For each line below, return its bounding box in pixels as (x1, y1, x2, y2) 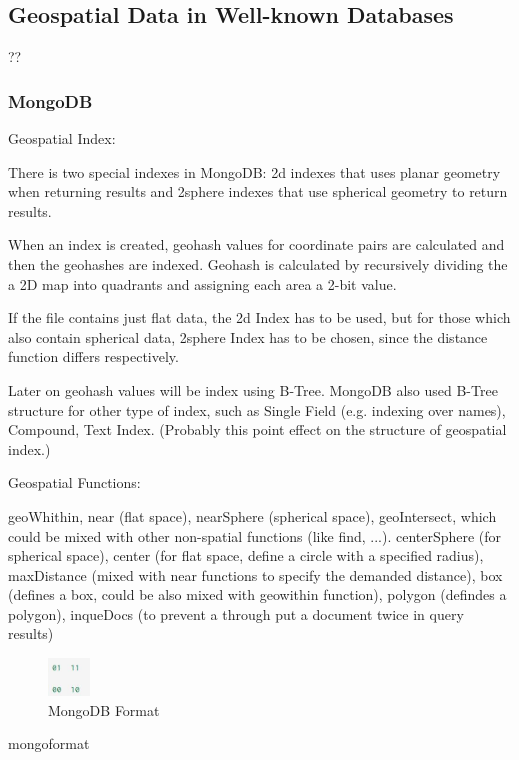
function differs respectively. (8, 346, 179, 367)
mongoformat (8, 733, 90, 754)
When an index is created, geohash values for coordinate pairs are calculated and (8, 234, 505, 255)
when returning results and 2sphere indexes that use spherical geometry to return (8, 181, 508, 202)
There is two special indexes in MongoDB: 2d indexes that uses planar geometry (8, 161, 501, 182)
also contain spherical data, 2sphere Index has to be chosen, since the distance (8, 326, 488, 347)
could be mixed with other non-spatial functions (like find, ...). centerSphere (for (8, 525, 502, 546)
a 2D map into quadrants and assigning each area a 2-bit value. (8, 273, 397, 294)
